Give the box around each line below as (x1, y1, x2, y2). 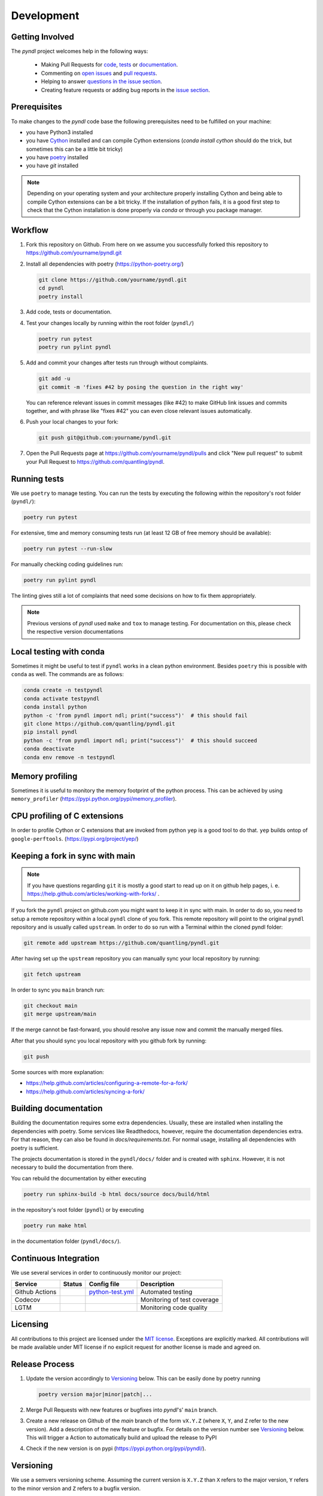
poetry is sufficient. (11, 1144, 59, 1151)
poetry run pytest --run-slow (23, 545, 112, 552)
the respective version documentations (27, 628, 124, 636)
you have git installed (26, 162, 79, 169)
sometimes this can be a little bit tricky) (26, 145, 123, 153)
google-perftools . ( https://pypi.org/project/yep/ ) (11, 835, 139, 842)
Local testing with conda (11, 646, 105, 656)
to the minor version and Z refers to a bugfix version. (11, 1485, 141, 1492)
